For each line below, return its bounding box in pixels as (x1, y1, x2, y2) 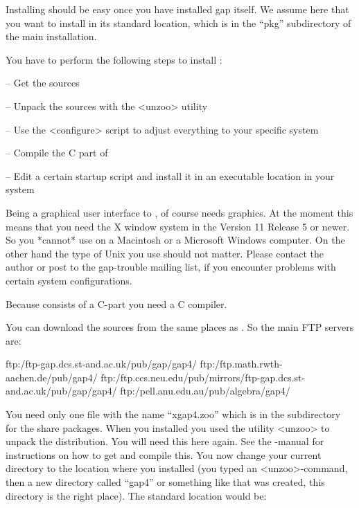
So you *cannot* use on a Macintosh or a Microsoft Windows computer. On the (6, 233, 345, 247)
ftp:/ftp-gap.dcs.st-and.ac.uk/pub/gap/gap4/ (6, 356, 197, 371)
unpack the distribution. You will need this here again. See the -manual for (6, 434, 324, 448)
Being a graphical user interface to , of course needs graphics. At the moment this (6, 205, 353, 219)
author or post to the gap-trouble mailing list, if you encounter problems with (6, 260, 336, 274)
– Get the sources (6, 75, 80, 90)
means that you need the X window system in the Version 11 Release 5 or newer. (6, 219, 350, 233)
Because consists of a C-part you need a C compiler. (6, 296, 227, 311)
